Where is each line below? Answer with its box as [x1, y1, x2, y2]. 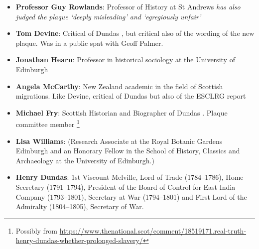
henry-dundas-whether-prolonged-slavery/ [15, 235, 143, 246]
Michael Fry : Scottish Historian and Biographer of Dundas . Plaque [15, 107, 228, 118]
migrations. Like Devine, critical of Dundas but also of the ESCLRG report [15, 91, 246, 101]
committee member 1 [15, 118, 80, 129]
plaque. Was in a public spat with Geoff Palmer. [15, 37, 163, 48]
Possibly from [15, 225, 58, 236]
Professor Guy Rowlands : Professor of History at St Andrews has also [15, 1, 241, 11]
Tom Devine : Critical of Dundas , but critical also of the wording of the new [15, 28, 255, 38]
